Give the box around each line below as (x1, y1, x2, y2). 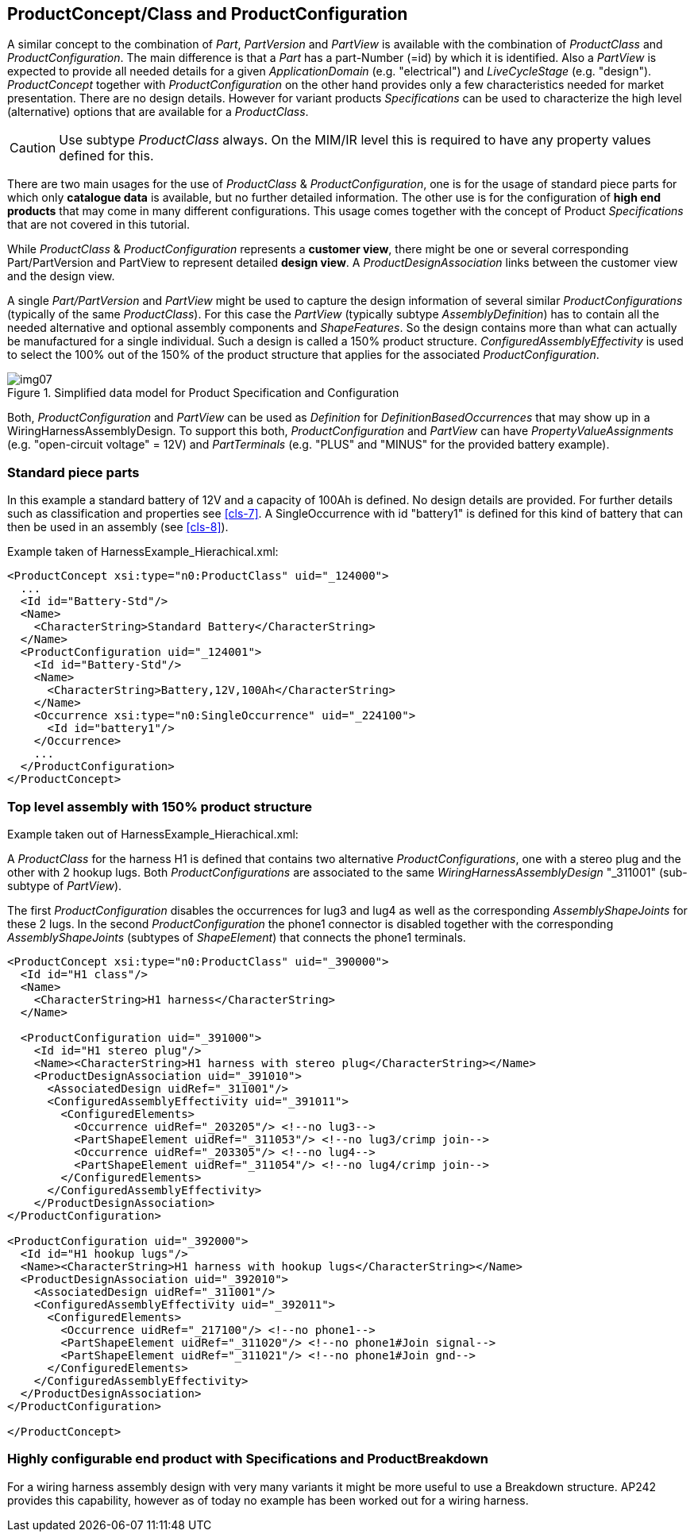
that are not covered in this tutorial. (7, 218, 190, 232)
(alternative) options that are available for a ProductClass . (7, 105, 309, 119)
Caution (10, 140, 56, 156)
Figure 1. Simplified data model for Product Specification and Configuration (7, 386, 399, 400)
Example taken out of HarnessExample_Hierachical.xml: (7, 827, 299, 841)
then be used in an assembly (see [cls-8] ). (7, 520, 229, 534)
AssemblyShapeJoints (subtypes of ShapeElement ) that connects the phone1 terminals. (7, 930, 466, 944)
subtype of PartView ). (7, 878, 122, 892)
